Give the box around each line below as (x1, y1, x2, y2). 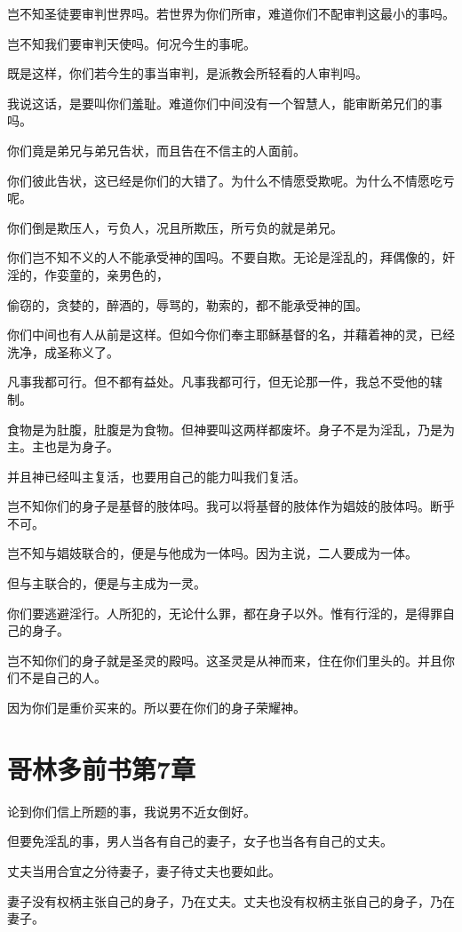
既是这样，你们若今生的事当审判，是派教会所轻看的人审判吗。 (7, 64, 368, 83)
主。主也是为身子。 (7, 437, 119, 456)
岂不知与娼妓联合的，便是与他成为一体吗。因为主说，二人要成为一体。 (7, 544, 418, 562)
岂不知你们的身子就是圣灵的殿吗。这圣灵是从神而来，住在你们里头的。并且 (7, 650, 442, 669)
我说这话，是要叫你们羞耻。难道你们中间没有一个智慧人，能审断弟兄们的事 (7, 93, 442, 112)
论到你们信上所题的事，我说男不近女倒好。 (7, 801, 256, 820)
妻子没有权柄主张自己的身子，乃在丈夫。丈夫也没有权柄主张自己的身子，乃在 (7, 891, 455, 910)
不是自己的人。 (19, 668, 107, 687)
